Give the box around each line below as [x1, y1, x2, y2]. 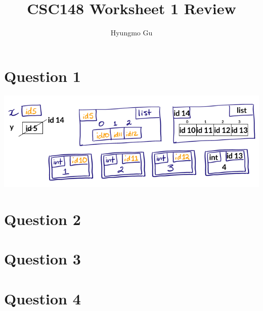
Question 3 [4, 248, 81, 269]
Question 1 [4, 65, 81, 86]
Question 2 [4, 208, 81, 229]
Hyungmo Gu [110, 27, 153, 38]
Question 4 [4, 288, 81, 308]
